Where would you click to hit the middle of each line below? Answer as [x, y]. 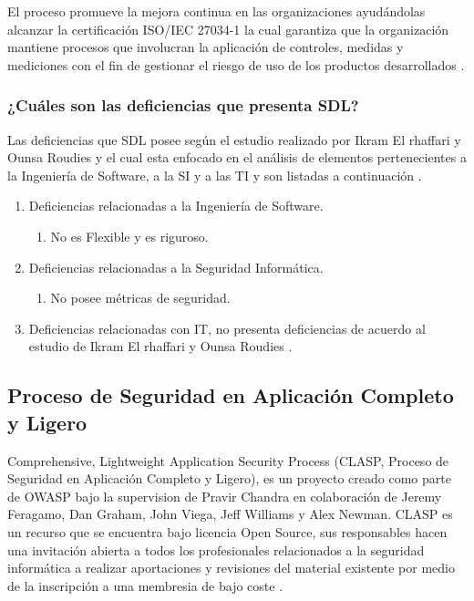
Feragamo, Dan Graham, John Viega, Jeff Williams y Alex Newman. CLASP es [230, 514]
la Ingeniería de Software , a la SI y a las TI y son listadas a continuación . [215, 175]
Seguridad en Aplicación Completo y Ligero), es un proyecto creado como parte [229, 478]
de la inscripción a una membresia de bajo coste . [145, 585]
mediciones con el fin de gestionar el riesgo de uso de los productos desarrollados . [236, 64]
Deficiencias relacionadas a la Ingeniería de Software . [176, 206]
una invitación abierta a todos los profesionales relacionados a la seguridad [216, 549]
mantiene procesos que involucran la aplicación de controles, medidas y [206, 47]
